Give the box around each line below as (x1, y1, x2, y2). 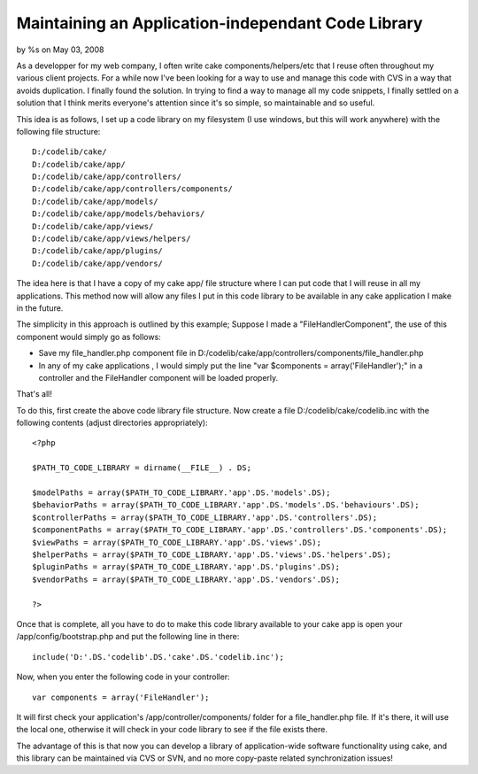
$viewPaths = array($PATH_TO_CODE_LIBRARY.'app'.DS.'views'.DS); (32, 537, 322, 547)
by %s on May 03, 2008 (16, 44, 104, 55)
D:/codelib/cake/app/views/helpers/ (32, 234, 191, 244)
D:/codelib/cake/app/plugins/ (32, 246, 164, 256)
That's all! (16, 389, 52, 399)
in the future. (16, 302, 64, 313)
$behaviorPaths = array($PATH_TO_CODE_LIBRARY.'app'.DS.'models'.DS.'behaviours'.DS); (32, 500, 420, 510)
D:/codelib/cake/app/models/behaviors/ (32, 209, 205, 219)
